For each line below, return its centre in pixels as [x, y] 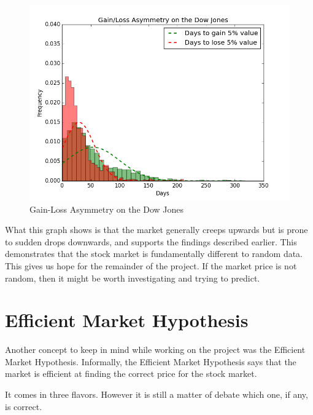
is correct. [24, 406]
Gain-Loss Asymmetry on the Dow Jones [107, 209]
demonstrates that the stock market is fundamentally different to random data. [154, 254]
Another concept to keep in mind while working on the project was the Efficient [155, 350]
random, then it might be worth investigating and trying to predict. [133, 278]
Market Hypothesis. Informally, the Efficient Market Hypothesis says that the [151, 361]
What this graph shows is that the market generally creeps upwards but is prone [156, 230]
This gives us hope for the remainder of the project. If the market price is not [151, 265]
